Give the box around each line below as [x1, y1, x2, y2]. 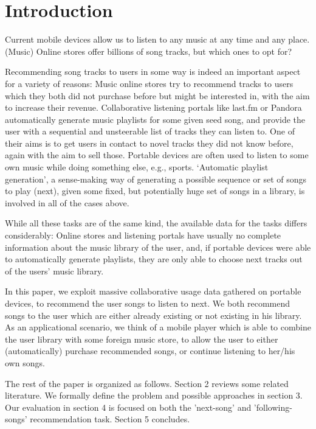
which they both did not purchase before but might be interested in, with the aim [5, 89, 310, 102]
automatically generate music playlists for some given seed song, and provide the [5, 113, 306, 125]
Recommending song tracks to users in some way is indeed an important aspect [5, 65, 301, 78]
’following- [253, 400, 292, 413]
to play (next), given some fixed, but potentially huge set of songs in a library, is [5, 184, 305, 197]
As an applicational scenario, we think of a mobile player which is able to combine [5, 321, 311, 333]
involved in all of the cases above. [5, 196, 129, 209]
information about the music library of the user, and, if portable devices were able [5, 240, 311, 253]
